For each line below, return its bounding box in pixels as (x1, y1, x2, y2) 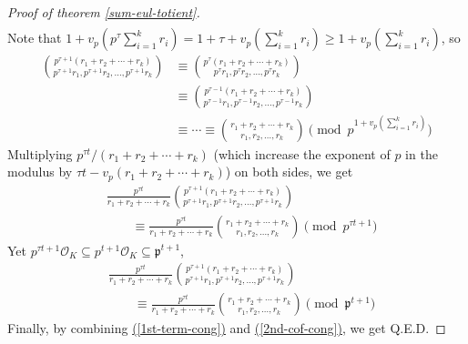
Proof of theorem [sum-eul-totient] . (7, 3, 200, 21)
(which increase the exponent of (213, 144, 391, 163)
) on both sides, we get (225, 162, 353, 181)
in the (405, 144, 438, 163)
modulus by (7, 162, 73, 181)
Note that (7, 28, 62, 47)
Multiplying (7, 144, 73, 163)
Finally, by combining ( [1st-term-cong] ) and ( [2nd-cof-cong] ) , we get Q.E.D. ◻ (7, 319, 446, 338)
